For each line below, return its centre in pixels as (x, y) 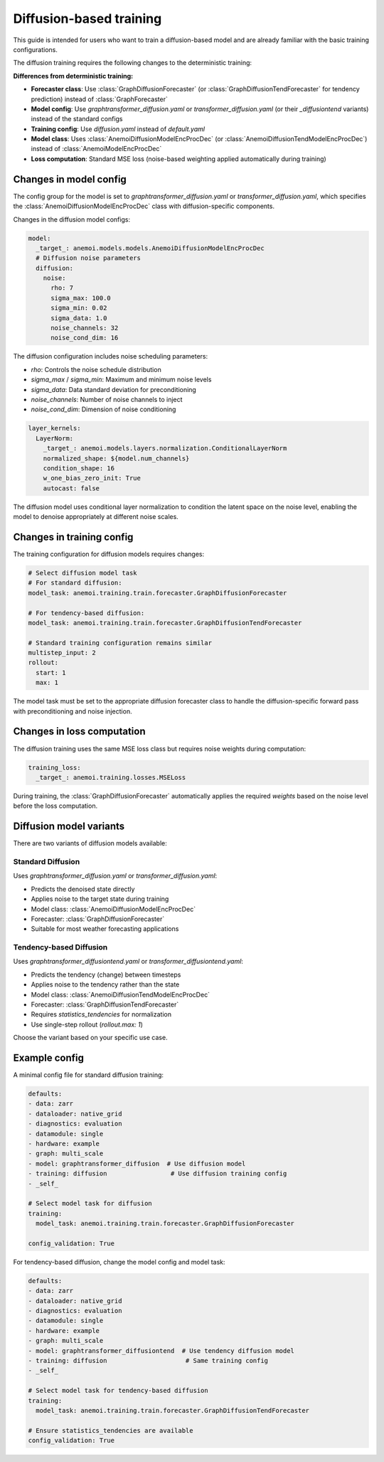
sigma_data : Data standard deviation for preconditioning (114, 389)
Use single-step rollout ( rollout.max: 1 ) (87, 1024)
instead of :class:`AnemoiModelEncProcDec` (96, 149)
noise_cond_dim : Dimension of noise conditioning (103, 409)
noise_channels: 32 (85, 328)
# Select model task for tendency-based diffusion (118, 1391)
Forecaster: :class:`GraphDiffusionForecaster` (98, 919)
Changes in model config (70, 179)
